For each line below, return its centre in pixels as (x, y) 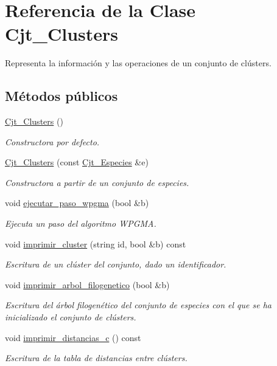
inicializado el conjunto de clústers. (71, 317)
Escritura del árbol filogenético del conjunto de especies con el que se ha (138, 305)
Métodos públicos (61, 96)
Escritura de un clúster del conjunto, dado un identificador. (116, 264)
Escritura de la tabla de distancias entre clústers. (96, 358)
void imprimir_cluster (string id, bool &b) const (96, 243)
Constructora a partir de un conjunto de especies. (97, 182)
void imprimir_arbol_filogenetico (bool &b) (87, 284)
